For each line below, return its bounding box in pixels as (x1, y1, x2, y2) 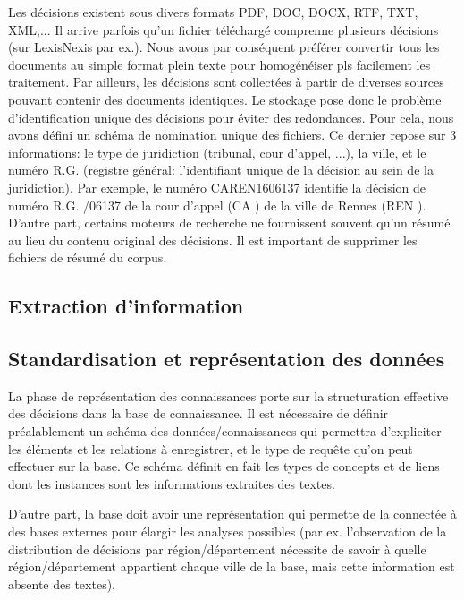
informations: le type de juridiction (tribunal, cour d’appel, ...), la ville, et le (8, 142, 426, 161)
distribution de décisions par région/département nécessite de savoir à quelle (8, 539, 426, 558)
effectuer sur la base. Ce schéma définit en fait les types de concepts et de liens (8, 457, 440, 476)
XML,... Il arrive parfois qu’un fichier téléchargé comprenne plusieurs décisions (8, 20, 439, 39)
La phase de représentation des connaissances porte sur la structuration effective (8, 386, 449, 405)
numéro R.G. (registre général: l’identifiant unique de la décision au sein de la (8, 160, 434, 179)
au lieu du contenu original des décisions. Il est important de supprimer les (8, 230, 418, 249)
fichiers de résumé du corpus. (8, 248, 167, 267)
